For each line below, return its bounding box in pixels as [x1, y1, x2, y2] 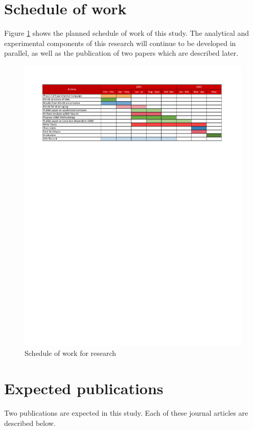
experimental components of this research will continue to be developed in [4, 37, 236, 48]
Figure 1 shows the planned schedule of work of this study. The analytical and [4, 28, 249, 38]
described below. [4, 417, 56, 428]
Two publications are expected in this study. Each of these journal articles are [4, 408, 248, 418]
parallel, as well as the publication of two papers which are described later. [4, 48, 239, 58]
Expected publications [4, 378, 164, 399]
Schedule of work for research [25, 348, 117, 358]
